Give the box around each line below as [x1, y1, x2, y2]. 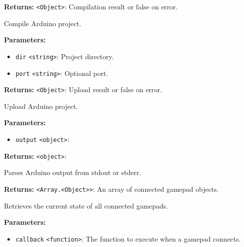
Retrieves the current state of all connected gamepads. [4, 200, 168, 211]
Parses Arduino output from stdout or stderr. [4, 167, 141, 177]
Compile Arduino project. [4, 18, 81, 28]
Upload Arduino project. [4, 101, 78, 111]
